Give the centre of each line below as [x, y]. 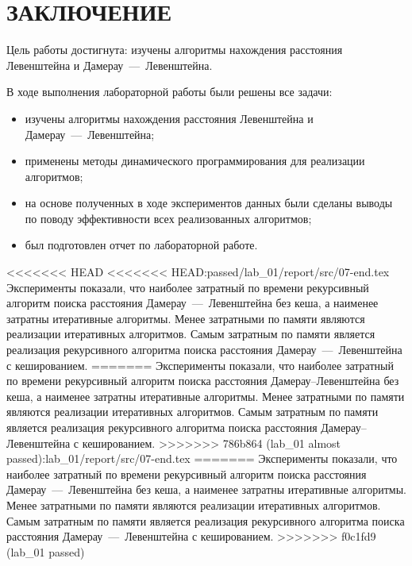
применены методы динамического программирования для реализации [195, 161]
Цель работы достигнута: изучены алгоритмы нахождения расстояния [175, 50]
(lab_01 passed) [46, 551]
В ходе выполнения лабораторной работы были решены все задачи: [169, 92]
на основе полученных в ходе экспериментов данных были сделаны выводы [209, 203]
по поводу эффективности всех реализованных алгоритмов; [168, 218]
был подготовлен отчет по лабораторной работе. [141, 245]
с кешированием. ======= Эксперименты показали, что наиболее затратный [200, 365]
